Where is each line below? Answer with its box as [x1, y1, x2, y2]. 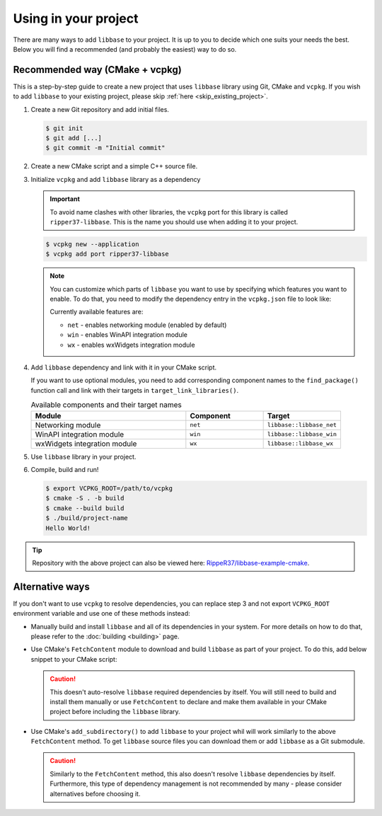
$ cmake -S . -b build [45, 494, 125, 502]
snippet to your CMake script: [30, 655, 117, 663]
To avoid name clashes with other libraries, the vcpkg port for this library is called [50, 207, 288, 216]
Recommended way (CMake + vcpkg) [13, 64, 182, 76]
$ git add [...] [45, 134, 103, 142]
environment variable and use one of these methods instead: [13, 609, 190, 618]
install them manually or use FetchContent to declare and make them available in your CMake [50, 697, 327, 706]
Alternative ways [13, 580, 90, 592]
